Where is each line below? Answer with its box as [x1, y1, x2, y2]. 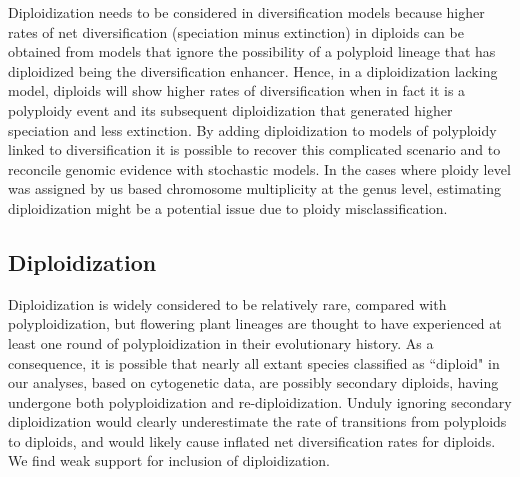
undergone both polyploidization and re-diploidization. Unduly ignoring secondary [8, 391, 512, 412]
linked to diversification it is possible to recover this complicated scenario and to [8, 139, 501, 160]
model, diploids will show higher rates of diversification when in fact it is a [8, 80, 466, 101]
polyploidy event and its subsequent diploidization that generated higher [8, 99, 453, 120]
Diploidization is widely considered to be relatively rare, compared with [8, 293, 447, 314]
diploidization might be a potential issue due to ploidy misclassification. [8, 197, 448, 218]
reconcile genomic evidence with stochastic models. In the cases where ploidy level [8, 158, 511, 179]
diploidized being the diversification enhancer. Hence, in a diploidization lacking [8, 60, 498, 81]
